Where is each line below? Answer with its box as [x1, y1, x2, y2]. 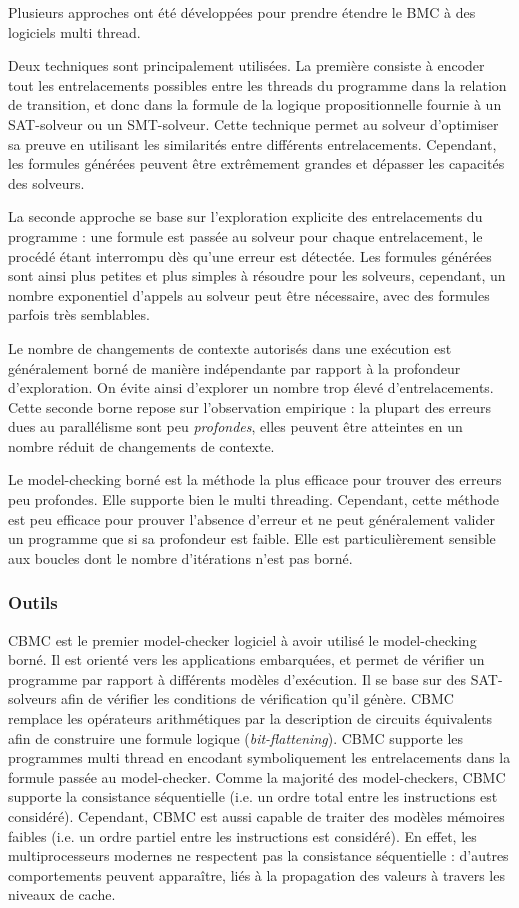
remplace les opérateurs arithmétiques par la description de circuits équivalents [8, 708, 493, 729]
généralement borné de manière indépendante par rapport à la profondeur [8, 357, 461, 378]
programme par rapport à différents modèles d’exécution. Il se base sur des [8, 668, 467, 689]
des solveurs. [8, 172, 85, 193]
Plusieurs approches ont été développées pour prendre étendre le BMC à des [8, 2, 476, 22]
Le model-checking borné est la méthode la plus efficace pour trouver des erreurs [8, 469, 502, 490]
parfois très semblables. [8, 304, 150, 325]
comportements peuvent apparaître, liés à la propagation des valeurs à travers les [8, 864, 505, 885]
